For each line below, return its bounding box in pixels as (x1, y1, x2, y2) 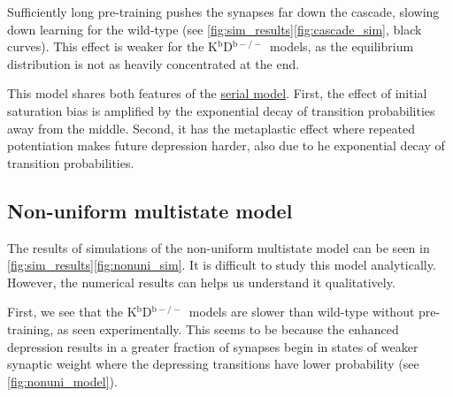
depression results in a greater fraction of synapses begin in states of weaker (7, 337, 418, 355)
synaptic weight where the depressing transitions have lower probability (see (7, 355, 419, 373)
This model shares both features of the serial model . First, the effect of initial (7, 84, 427, 103)
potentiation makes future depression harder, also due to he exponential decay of (7, 136, 445, 155)
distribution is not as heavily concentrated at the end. (7, 54, 300, 73)
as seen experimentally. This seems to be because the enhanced (57, 319, 399, 338)
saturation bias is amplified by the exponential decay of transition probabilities (7, 101, 435, 119)
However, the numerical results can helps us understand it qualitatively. (7, 272, 395, 291)
